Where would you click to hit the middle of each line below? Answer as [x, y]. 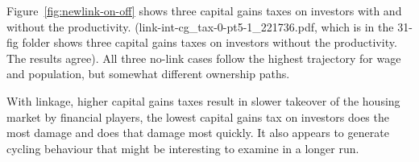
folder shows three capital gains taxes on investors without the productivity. [209, 42]
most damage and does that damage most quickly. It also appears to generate [198, 133]
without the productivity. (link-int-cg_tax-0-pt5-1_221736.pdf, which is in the [200, 26]
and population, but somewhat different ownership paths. [148, 74]
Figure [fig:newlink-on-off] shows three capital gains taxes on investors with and [204, 10]
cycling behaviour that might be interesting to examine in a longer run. [183, 148]
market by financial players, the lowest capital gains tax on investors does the [198, 116]
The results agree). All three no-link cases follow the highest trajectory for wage [204, 58]
